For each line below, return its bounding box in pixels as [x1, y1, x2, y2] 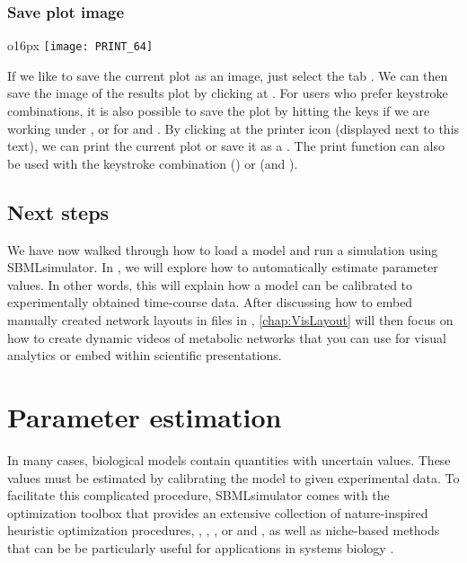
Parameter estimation [7, 398, 282, 435]
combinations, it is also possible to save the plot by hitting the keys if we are [7, 101, 430, 120]
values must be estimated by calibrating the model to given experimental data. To [7, 468, 460, 487]
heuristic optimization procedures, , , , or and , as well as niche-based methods [7, 521, 440, 540]
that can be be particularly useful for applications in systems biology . [7, 538, 394, 557]
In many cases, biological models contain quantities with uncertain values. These [7, 450, 451, 469]
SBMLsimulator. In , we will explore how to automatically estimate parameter [7, 258, 438, 277]
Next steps [7, 198, 110, 225]
